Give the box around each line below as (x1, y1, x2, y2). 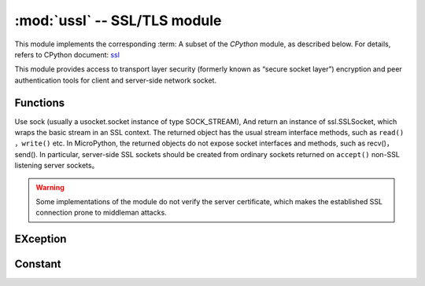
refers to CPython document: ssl (14, 49, 120, 59)
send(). (14, 149, 39, 159)
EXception (14, 233, 67, 246)
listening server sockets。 (14, 161, 99, 170)
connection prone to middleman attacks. (35, 208, 167, 218)
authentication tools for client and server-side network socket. (14, 75, 216, 85)
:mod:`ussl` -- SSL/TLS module (14, 12, 222, 29)
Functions (14, 96, 65, 109)
